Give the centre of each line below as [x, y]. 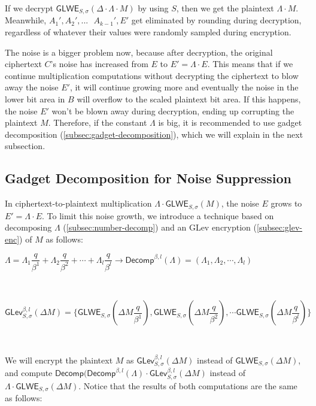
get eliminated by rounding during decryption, [216, 20]
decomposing [28, 227]
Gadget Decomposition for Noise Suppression [148, 178]
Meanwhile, [26, 20]
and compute [29, 373]
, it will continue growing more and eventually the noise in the [184, 87]
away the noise [32, 87]
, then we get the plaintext [225, 8]
